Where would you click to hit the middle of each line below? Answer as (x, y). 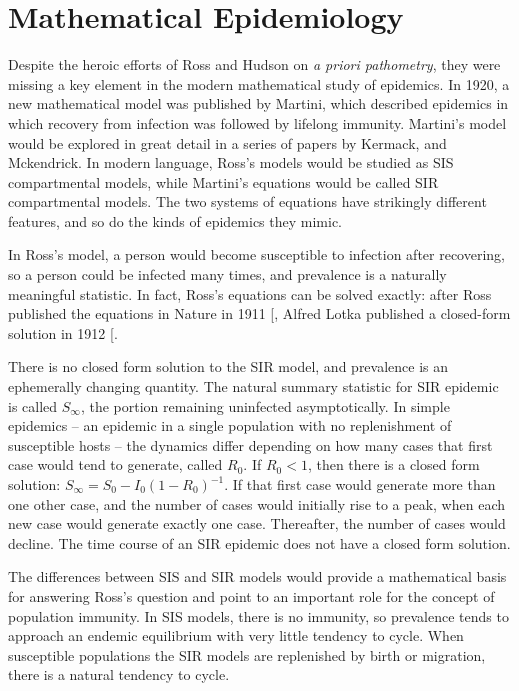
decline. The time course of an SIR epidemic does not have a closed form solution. (259, 542)
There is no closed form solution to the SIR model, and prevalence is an (228, 366)
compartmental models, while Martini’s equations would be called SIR (223, 181)
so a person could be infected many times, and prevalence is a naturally (227, 274)
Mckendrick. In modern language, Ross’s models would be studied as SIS (231, 162)
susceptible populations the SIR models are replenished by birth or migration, (247, 654)
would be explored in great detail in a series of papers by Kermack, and (227, 142)
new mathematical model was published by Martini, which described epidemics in (258, 103)
